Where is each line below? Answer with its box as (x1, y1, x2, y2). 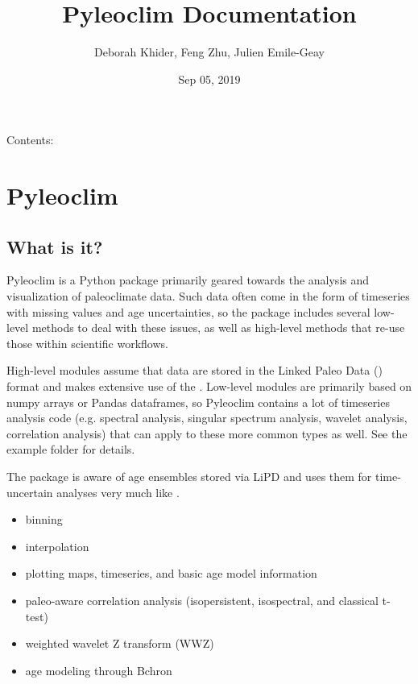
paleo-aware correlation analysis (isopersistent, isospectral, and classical (25, 591, 379, 608)
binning (25, 511, 63, 528)
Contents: (6, 131, 54, 148)
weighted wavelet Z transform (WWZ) (25, 635, 214, 652)
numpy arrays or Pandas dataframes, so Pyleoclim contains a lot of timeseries (6, 393, 390, 410)
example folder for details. (6, 441, 135, 458)
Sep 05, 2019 (178, 70, 241, 87)
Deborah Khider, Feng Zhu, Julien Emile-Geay (93, 44, 325, 60)
